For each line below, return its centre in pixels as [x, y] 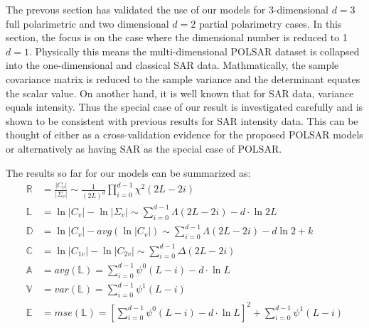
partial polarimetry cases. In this [270, 23]
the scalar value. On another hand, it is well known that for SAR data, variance [180, 93]
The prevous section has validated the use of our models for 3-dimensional [167, 9]
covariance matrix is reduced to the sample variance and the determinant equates [183, 78]
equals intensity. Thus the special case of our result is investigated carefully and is [184, 107]
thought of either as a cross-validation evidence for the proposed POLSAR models [184, 135]
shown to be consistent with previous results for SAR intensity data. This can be [182, 120]
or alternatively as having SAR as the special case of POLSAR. [144, 148]
